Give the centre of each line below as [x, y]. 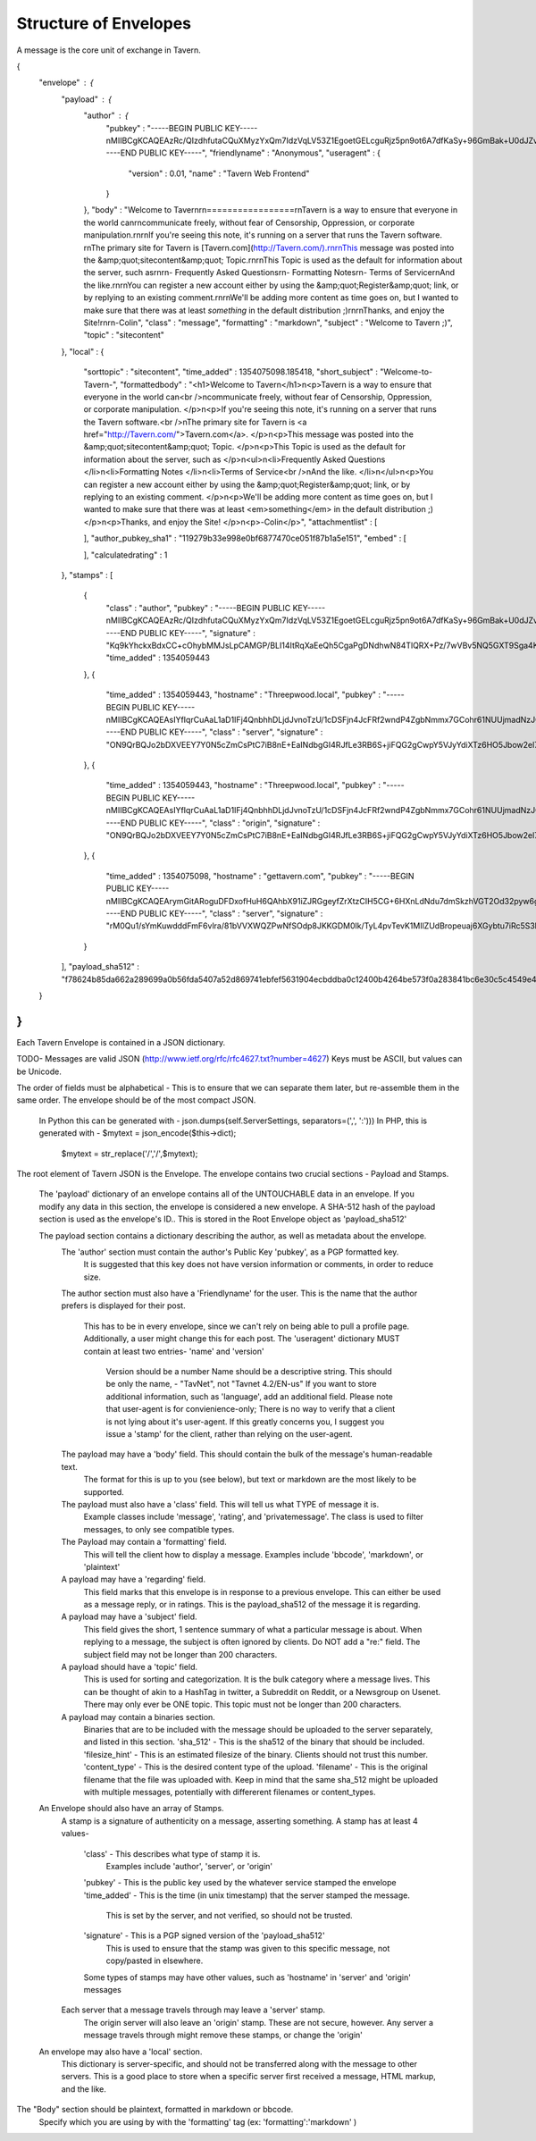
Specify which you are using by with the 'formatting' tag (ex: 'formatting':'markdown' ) [198, 2121]
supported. [104, 1491]
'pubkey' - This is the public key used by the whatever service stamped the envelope [240, 1883]
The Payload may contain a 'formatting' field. [144, 1542]
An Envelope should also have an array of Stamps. [131, 1809]
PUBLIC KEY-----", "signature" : [197, 633]
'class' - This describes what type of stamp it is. [172, 1853]
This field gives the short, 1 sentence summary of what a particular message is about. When [253, 1629]
